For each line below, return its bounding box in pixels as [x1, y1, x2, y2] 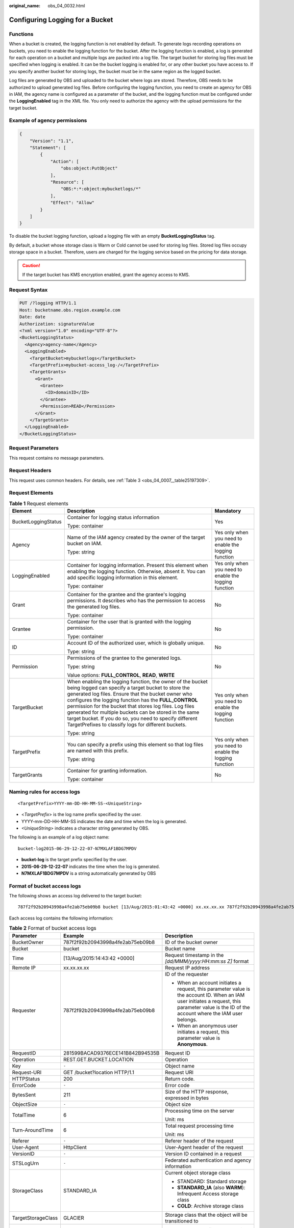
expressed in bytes [165, 1094, 209, 1101]
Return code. [165, 1075, 195, 1082]
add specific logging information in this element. [67, 574, 179, 581]
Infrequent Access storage [177, 1190, 239, 1197]
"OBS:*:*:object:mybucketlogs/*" [60, 186, 141, 192]
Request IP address [165, 964, 210, 971]
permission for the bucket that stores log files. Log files [67, 703, 195, 710]
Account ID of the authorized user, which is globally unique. [67, 640, 205, 646]
